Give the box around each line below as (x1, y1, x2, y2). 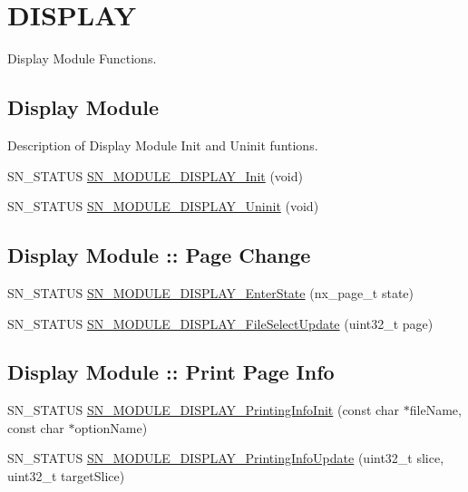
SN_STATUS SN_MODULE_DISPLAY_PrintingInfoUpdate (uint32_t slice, (7, 449, 444, 468)
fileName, (409, 400, 462, 420)
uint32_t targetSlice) (7, 467, 125, 486)
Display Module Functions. (7, 49, 157, 68)
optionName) (74, 418, 148, 437)
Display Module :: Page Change (7, 241, 311, 269)
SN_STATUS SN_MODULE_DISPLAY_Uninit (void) (7, 197, 319, 216)
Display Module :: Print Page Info (7, 358, 335, 386)
